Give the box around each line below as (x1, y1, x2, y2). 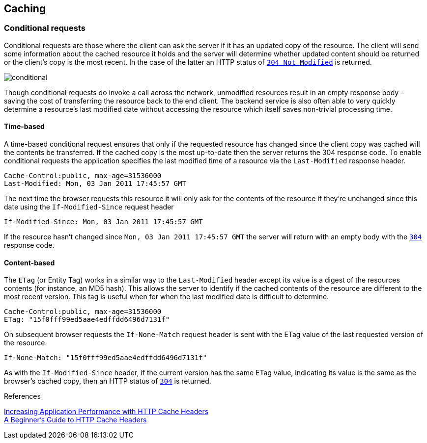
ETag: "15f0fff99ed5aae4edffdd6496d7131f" (4, 315, 170, 324)
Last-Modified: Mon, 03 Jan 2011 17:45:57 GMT (4, 180, 186, 188)
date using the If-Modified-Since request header (4, 203, 174, 211)
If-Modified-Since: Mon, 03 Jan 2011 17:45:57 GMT (4, 218, 203, 226)
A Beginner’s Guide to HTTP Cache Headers (4, 416, 147, 424)
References (4, 392, 41, 401)
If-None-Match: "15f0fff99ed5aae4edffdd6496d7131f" (4, 354, 207, 362)
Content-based (4, 258, 55, 267)
